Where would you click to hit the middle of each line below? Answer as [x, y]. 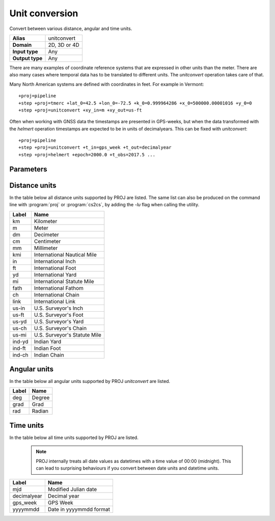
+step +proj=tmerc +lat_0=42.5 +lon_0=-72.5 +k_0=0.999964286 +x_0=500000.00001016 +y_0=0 [135, 103]
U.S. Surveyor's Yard [59, 321]
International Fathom [59, 288]
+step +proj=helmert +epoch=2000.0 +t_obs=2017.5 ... [87, 155]
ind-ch [20, 355]
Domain [22, 45]
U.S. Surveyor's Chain [60, 328]
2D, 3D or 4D [64, 45]
